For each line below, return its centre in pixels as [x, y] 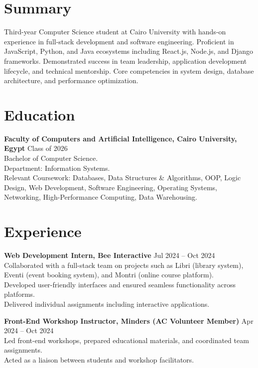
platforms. [19, 294]
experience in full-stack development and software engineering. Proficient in [119, 41]
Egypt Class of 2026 [36, 148]
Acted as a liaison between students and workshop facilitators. [99, 360]
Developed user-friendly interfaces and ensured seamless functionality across [120, 284]
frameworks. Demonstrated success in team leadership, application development [126, 61]
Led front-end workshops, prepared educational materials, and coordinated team [127, 340]
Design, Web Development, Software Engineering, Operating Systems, [111, 187]
